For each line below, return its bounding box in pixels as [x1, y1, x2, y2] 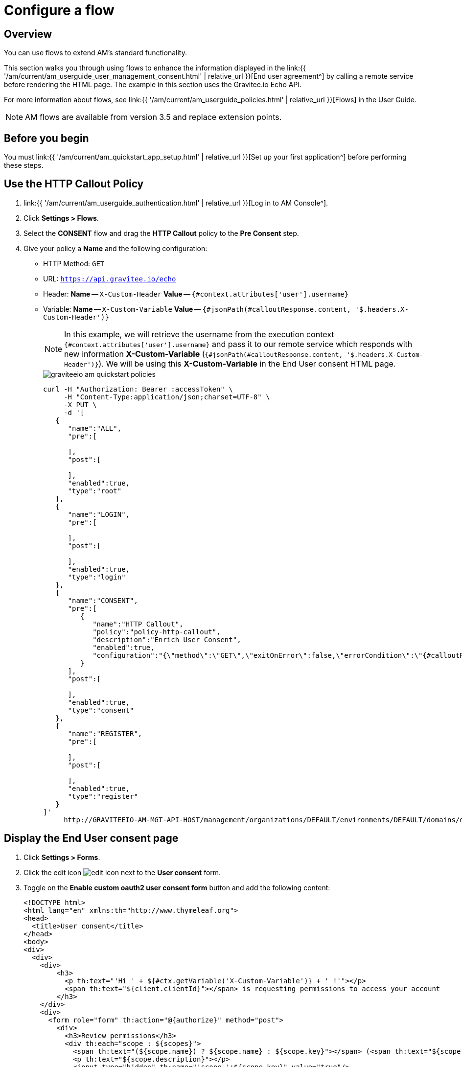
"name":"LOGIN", [68, 510, 130, 518]
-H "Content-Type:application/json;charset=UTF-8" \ [64, 393, 270, 401]
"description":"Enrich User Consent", [92, 635, 241, 644]
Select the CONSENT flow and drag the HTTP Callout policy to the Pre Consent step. [23, 229, 299, 237]
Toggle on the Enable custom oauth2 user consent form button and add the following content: [23, 883, 330, 892]
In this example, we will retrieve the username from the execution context [64, 329, 334, 339]
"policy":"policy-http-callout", [92, 627, 221, 636]
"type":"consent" [68, 706, 134, 714]
